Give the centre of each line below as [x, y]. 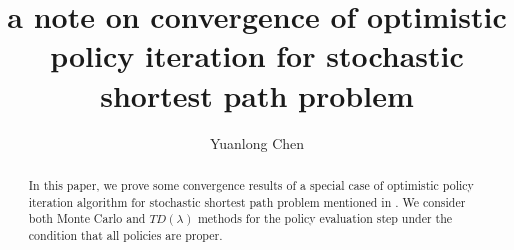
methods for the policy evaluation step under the [325, 218]
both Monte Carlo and [87, 218]
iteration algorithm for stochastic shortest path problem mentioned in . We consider [247, 201]
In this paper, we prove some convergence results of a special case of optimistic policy [251, 184]
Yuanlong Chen [257, 142]
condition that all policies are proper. [125, 234]
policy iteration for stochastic [257, 55]
